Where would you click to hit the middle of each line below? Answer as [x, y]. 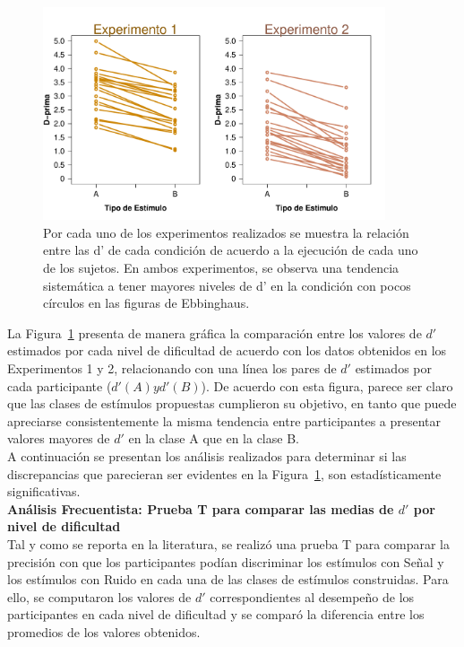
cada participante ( [60, 385]
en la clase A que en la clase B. [214, 438]
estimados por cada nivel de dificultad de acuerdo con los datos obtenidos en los [227, 350]
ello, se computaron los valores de [99, 596]
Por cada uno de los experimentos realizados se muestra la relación [226, 232]
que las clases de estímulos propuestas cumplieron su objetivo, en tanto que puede [232, 403]
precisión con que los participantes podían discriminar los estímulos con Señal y [226, 561]
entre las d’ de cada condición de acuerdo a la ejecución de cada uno [231, 250]
